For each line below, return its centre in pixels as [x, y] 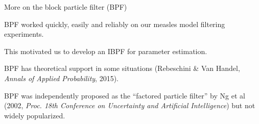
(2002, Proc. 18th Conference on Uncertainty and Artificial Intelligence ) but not [130, 105]
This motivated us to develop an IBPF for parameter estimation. [106, 51]
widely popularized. [35, 115]
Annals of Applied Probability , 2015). [62, 78]
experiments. [24, 34]
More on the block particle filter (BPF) [66, 7]
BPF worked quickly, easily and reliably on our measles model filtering [115, 24]
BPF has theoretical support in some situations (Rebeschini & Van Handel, [122, 68]
